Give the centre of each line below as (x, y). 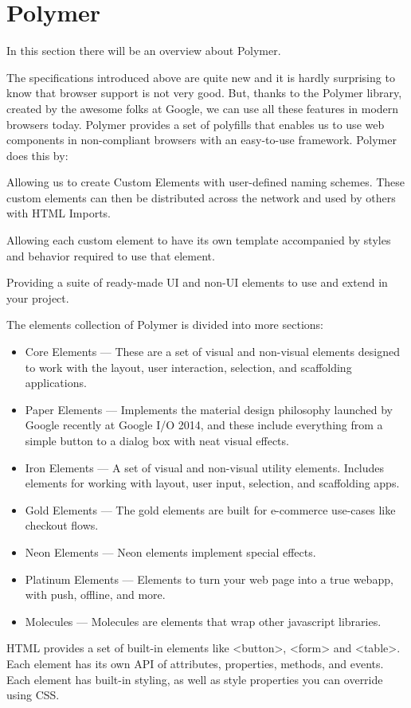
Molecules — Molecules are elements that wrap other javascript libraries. (203, 621)
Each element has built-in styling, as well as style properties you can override (195, 679)
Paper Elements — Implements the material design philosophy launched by (209, 409)
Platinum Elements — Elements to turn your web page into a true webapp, (209, 579)
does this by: (37, 155)
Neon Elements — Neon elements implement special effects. (170, 552)
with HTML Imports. (59, 213)
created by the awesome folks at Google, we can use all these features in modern (203, 108)
